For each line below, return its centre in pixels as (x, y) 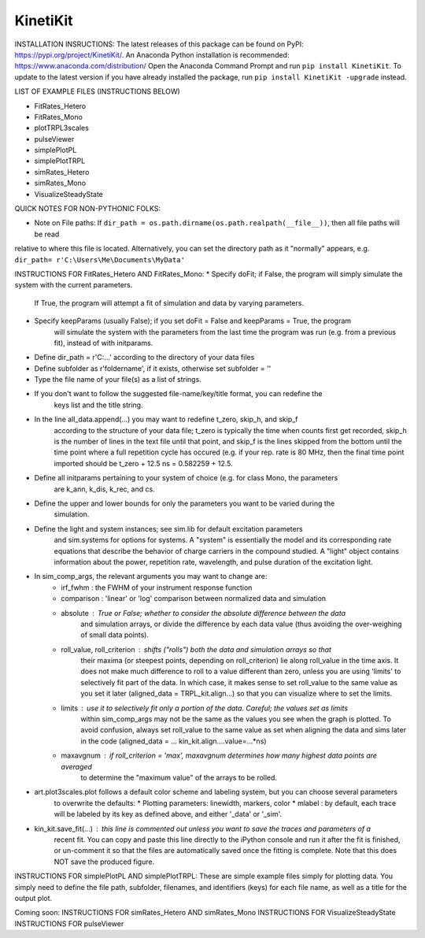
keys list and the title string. (98, 405)
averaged (76, 766)
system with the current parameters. (74, 285)
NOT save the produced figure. (104, 862)
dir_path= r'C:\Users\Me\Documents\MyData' (100, 260)
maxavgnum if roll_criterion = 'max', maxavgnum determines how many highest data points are (219, 755)
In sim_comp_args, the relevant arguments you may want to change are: (151, 577)
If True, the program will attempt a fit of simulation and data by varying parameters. (169, 302)
